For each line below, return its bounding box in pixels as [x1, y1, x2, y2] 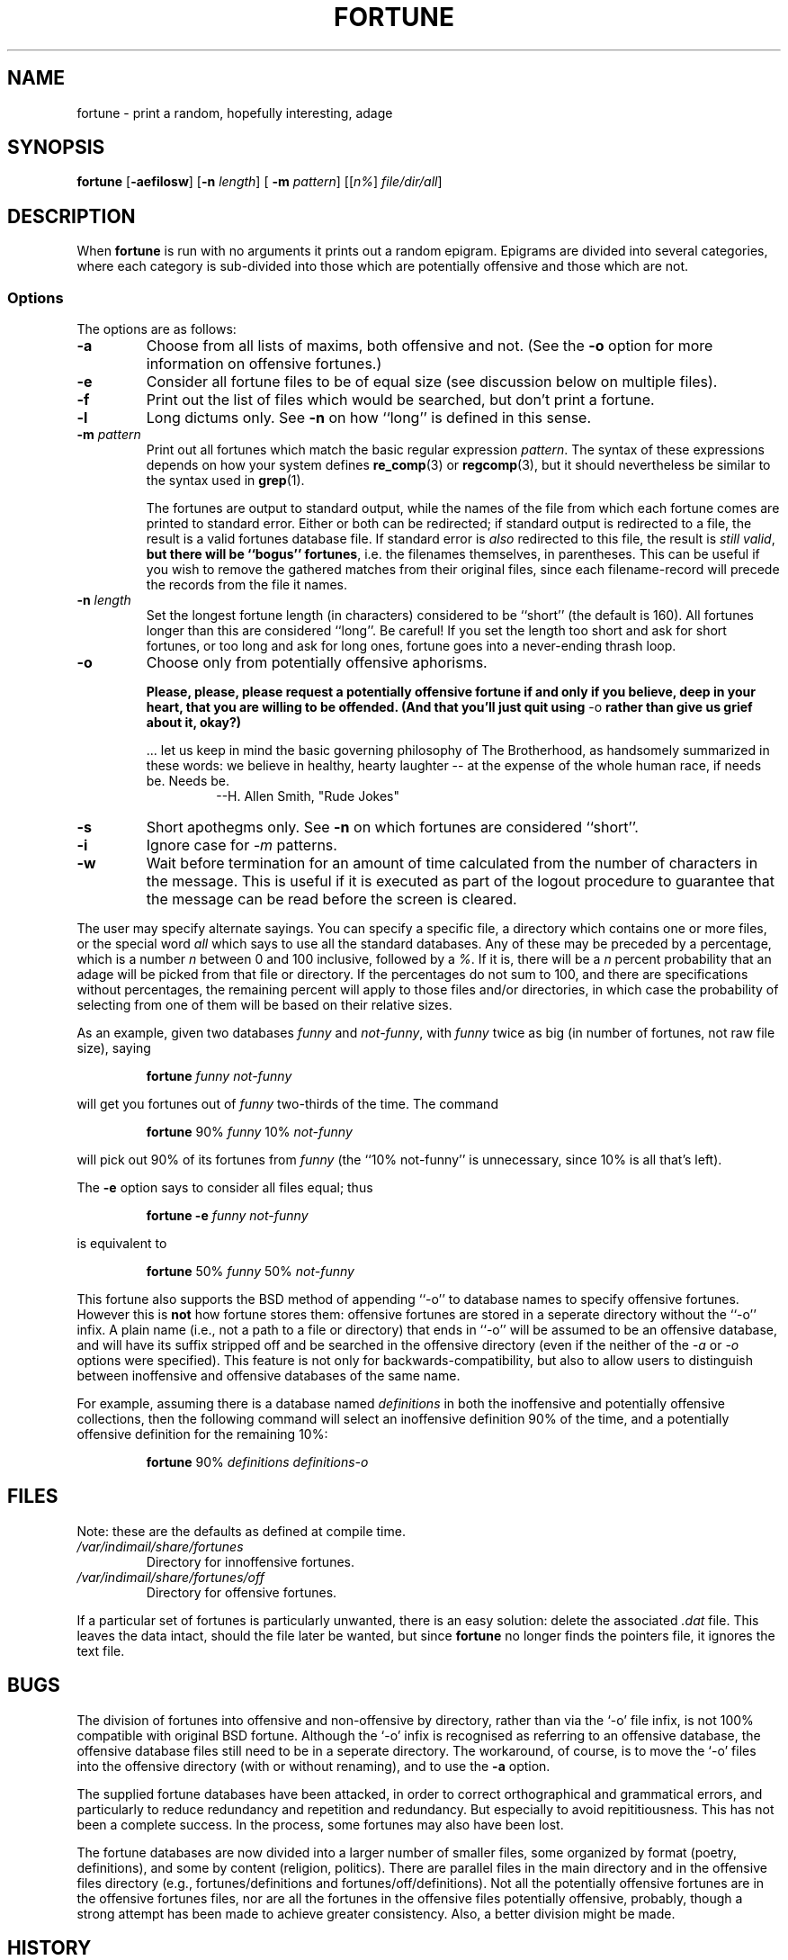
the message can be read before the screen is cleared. [146, 890, 517, 909]
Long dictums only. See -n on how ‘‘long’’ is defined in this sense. [146, 409, 592, 427]
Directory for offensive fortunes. [146, 1584, 337, 1600]
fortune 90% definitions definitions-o [146, 1454, 369, 1470]
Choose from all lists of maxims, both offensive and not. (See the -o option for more [146, 337, 713, 355]
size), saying [76, 1040, 151, 1056]
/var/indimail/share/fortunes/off [76, 1569, 264, 1585]
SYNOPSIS [7, 136, 105, 159]
